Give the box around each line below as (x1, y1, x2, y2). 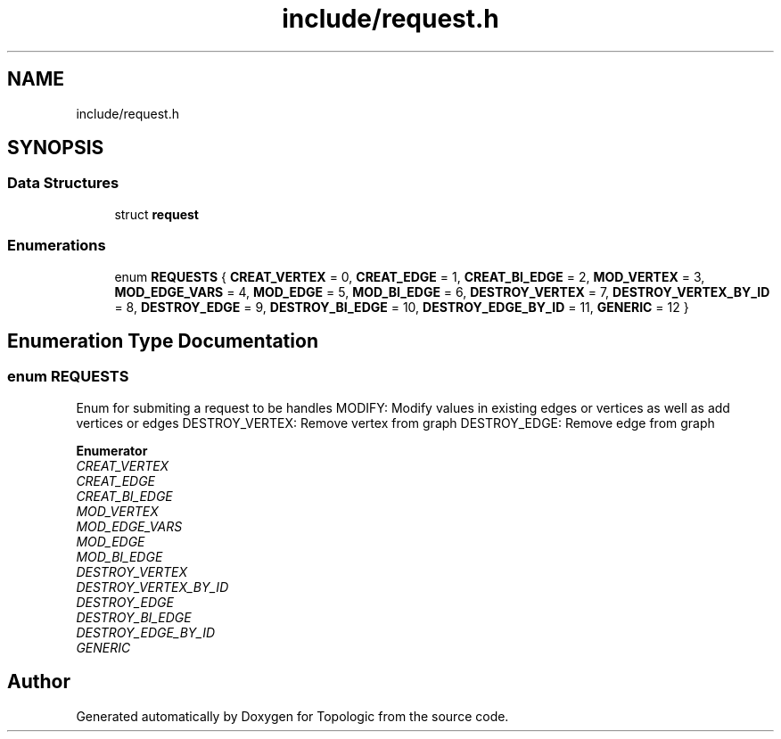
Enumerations (7, 236, 106, 255)
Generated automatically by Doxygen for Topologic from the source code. (76, 708, 509, 724)
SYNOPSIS (7, 136, 104, 160)
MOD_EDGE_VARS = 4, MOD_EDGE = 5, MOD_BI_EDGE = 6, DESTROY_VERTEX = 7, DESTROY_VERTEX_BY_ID (114, 283, 770, 300)
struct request (114, 206, 199, 222)
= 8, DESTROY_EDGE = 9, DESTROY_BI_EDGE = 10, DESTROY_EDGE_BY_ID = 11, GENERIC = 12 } (114, 299, 689, 315)
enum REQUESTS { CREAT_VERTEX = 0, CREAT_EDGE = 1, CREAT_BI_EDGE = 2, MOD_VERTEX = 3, (114, 268, 705, 284)
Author (7, 670, 70, 694)
